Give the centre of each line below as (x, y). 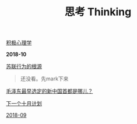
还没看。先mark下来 (44, 79)
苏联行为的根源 (24, 66)
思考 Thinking (98, 12)
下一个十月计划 (24, 104)
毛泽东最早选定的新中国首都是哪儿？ (50, 91)
